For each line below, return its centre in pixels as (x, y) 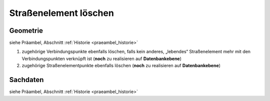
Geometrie (26, 31)
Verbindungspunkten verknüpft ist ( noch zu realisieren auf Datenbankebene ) (102, 58)
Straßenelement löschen (62, 13)
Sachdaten (26, 80)
